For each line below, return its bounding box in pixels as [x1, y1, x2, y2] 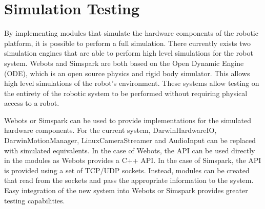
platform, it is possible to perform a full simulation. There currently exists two [4, 37, 251, 48]
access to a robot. [4, 98, 59, 108]
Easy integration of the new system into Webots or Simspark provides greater [4, 185, 248, 196]
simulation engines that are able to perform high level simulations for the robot [4, 48, 253, 58]
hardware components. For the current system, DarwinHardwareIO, [4, 125, 217, 135]
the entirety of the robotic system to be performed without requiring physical [4, 87, 248, 98]
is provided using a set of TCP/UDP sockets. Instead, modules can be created [4, 165, 250, 175]
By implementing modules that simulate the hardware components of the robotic [4, 28, 258, 38]
